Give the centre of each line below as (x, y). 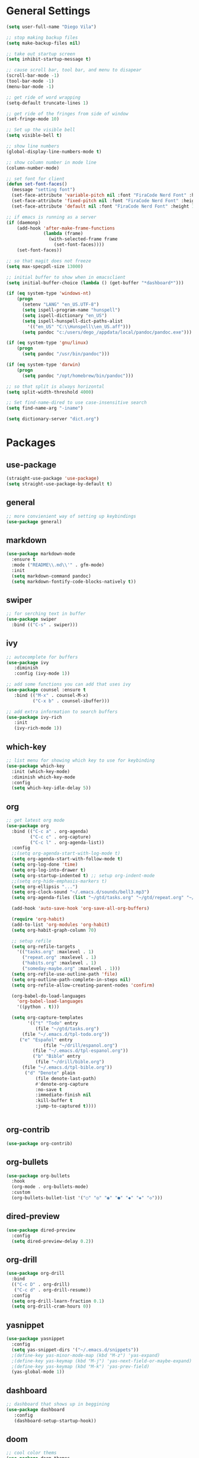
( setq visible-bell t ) (34, 136)
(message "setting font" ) (44, 190)
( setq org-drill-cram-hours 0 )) (52, 1306)
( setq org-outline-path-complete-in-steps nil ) (71, 979)
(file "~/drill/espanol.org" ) (81, 1045)
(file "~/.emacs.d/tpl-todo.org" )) (66, 1034)
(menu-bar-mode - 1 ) (30, 87)
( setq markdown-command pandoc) (52, 576)
